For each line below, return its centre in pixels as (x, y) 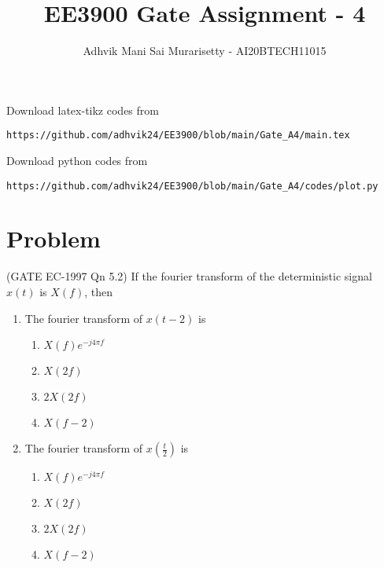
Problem (54, 238)
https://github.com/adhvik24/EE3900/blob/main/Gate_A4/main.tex (178, 136)
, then (99, 291)
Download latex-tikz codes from (83, 110)
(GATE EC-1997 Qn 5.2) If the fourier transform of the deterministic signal (189, 276)
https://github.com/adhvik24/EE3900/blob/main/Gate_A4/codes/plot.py (192, 186)
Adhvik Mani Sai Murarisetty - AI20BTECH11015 (205, 51)
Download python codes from (77, 160)
